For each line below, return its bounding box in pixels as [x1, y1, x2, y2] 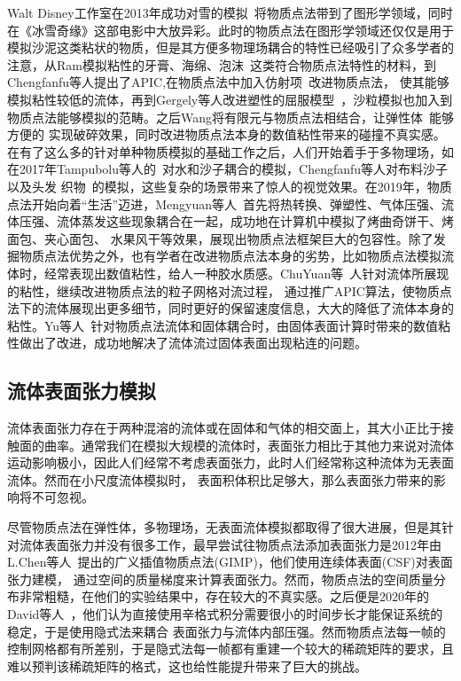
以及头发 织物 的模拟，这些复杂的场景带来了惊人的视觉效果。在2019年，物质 [7, 176, 452, 195]
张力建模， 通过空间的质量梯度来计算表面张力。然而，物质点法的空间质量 [7, 569, 434, 588]
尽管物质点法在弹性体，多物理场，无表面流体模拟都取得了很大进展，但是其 [7, 518, 441, 536]
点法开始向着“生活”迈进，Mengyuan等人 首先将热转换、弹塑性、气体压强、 [7, 194, 442, 213]
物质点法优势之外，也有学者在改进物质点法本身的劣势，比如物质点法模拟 [19, 247, 441, 265]
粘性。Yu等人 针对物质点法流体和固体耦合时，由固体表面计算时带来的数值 [7, 316, 439, 334]
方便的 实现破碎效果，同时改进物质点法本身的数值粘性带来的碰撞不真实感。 [7, 125, 446, 144]
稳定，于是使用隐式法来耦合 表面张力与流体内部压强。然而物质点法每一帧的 [7, 622, 446, 640]
